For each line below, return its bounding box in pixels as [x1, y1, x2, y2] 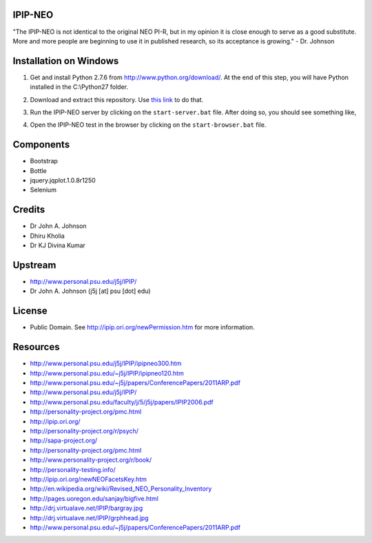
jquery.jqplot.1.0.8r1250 [30, 176, 96, 185]
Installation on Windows [12, 55, 119, 67]
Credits [12, 204, 45, 216]
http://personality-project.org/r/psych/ [30, 427, 139, 435]
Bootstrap [30, 157, 59, 165]
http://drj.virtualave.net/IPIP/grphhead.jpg [30, 513, 149, 522]
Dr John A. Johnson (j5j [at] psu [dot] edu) [30, 287, 151, 296]
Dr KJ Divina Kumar [30, 241, 86, 249]
